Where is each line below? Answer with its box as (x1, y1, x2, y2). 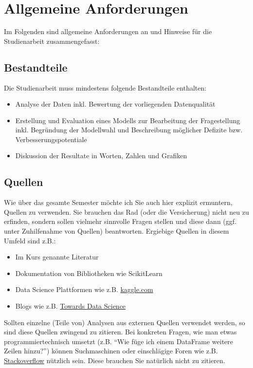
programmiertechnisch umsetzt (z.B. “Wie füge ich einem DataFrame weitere (4, 336, 234, 346)
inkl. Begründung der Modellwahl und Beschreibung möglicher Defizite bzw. (15, 125, 243, 135)
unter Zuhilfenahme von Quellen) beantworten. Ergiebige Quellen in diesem (4, 226, 229, 236)
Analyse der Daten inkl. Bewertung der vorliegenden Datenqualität (15, 99, 216, 109)
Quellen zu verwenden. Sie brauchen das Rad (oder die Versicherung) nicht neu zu (4, 206, 249, 217)
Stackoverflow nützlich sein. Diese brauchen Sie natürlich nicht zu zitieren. (4, 355, 225, 365)
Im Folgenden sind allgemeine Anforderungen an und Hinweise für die (4, 26, 212, 37)
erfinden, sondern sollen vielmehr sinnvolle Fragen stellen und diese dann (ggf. (4, 216, 236, 226)
